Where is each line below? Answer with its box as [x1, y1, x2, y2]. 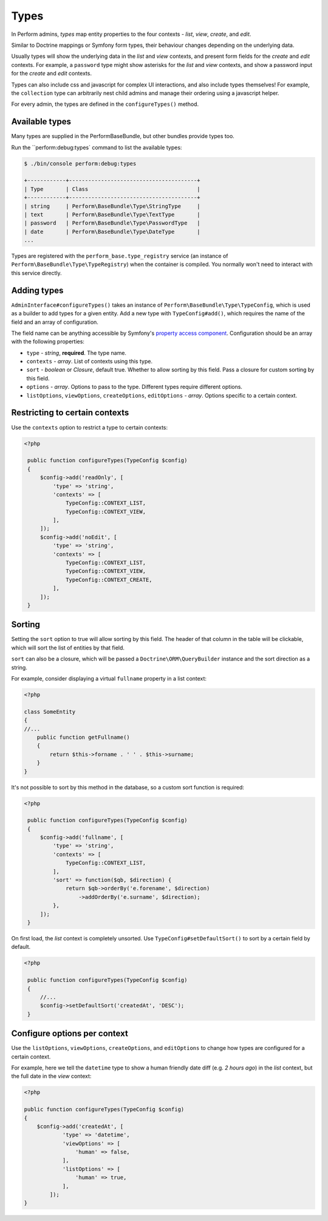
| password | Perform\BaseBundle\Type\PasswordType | [24, 220, 200, 226]
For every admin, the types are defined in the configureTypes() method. [11, 100, 199, 108]
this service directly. [11, 269, 62, 276]
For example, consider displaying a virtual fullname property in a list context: [11, 675, 207, 682]
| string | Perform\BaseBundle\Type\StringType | [24, 203, 200, 209]
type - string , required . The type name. [26, 349, 127, 356]
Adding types [11, 285, 64, 295]
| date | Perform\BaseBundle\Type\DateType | [24, 228, 200, 235]
